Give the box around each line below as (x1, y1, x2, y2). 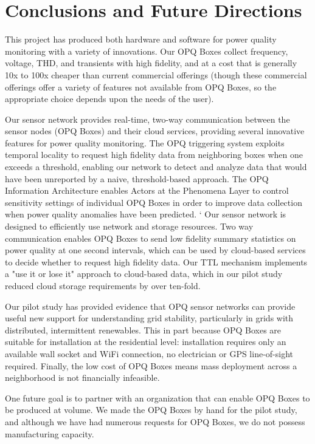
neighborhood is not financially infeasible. (5, 371, 160, 384)
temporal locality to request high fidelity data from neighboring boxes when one (5, 148, 303, 161)
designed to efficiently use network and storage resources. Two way (5, 220, 254, 233)
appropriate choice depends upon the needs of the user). (5, 92, 214, 105)
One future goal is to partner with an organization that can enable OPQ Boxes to (5, 391, 310, 404)
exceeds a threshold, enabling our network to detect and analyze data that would (5, 160, 307, 173)
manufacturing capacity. (5, 427, 94, 440)
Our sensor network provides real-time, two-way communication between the (5, 112, 290, 125)
